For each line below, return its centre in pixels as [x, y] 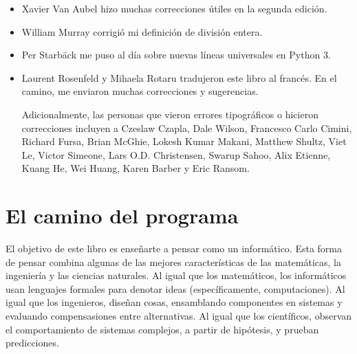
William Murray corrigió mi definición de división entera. [142, 31]
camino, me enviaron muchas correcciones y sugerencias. [140, 91]
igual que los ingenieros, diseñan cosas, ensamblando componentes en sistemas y [174, 302]
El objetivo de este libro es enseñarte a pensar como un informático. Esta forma [174, 248]
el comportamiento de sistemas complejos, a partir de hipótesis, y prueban [162, 329]
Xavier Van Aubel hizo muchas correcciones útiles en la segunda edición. [174, 8]
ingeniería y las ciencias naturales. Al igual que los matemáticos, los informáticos [176, 275]
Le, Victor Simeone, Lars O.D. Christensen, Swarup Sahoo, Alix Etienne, [176, 154]
